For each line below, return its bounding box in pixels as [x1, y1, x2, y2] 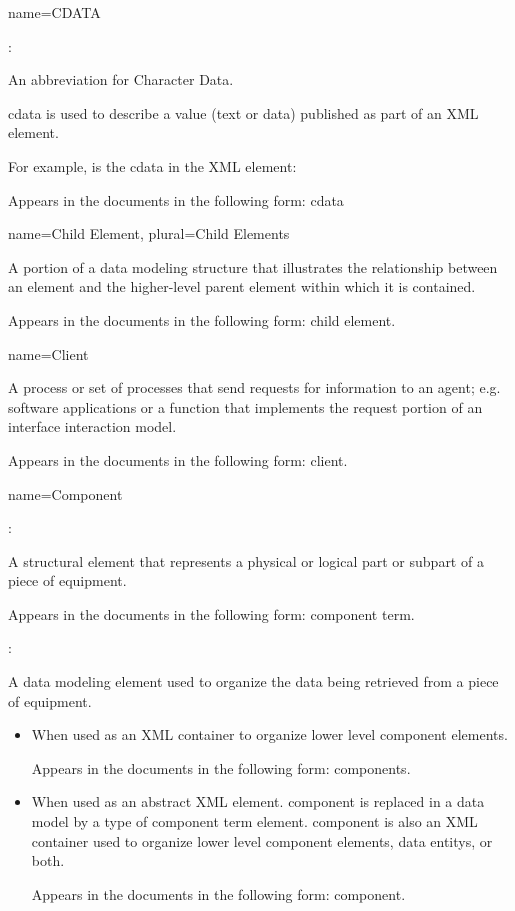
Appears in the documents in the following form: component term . [8, 603, 415, 624]
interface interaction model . [8, 416, 177, 437]
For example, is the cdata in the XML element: [8, 155, 297, 176]
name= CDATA [8, 2, 101, 22]
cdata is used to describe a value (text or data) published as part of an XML [8, 102, 479, 123]
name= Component [8, 483, 123, 504]
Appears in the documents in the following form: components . [31, 757, 411, 778]
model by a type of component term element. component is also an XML [31, 811, 478, 832]
